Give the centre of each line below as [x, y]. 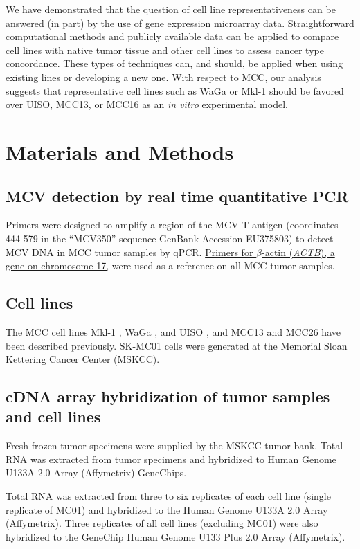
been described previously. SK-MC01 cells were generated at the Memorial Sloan [177, 345]
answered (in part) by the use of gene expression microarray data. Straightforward [180, 22]
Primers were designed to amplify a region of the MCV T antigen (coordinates [172, 225]
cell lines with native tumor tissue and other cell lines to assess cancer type [165, 49]
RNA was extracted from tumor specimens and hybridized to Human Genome [171, 459]
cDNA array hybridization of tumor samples [168, 396]
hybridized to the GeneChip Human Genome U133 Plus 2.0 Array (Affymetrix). [175, 536]
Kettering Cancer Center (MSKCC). [83, 359]
